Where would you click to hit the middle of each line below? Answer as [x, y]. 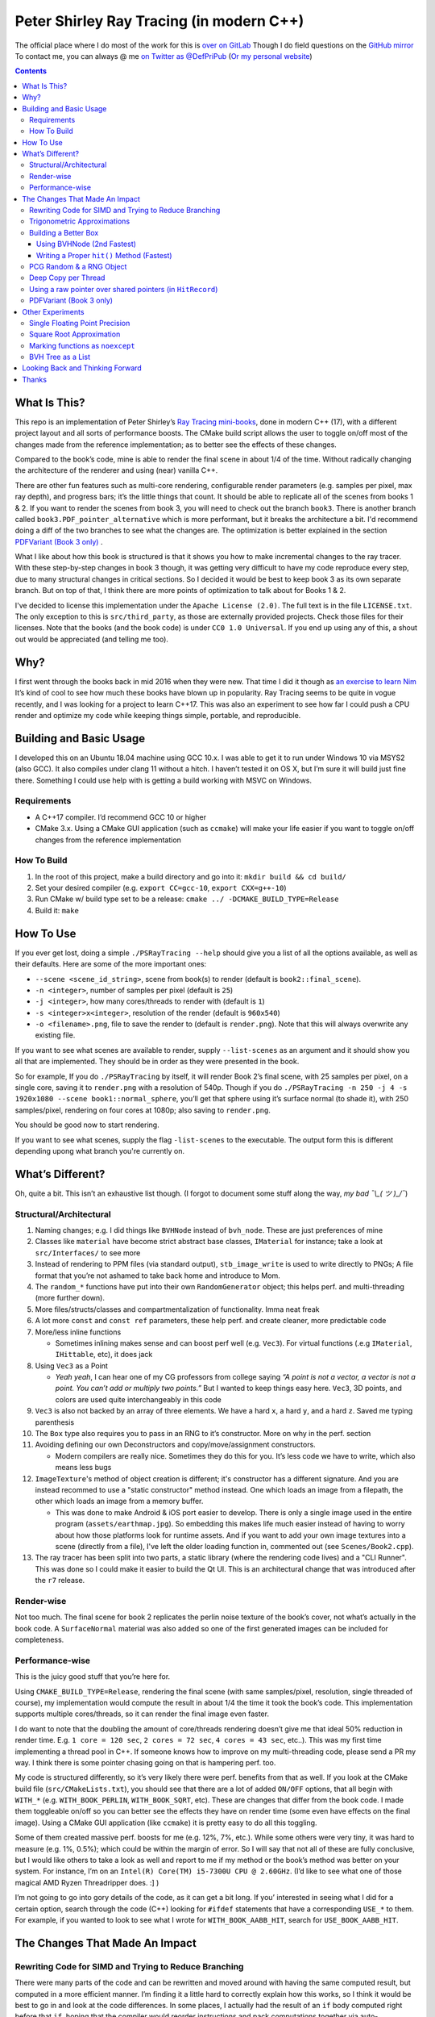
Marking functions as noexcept [83, 345]
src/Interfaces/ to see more [88, 1253]
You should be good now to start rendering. [87, 1125]
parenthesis [55, 1422]
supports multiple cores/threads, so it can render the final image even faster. [142, 1714]
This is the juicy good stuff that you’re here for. [93, 1677]
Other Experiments [53, 311]
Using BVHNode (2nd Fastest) [87, 244]
